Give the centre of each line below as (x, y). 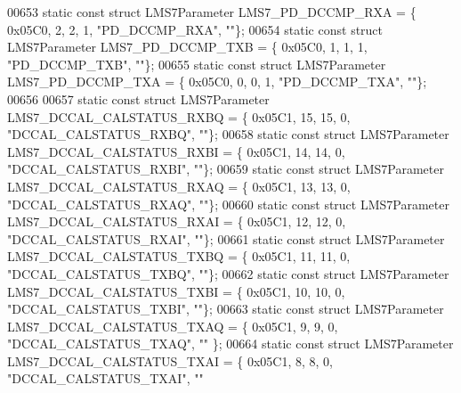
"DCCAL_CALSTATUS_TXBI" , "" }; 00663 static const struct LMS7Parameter (226, 309)
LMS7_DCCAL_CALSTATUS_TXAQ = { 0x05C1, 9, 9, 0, (173, 326)
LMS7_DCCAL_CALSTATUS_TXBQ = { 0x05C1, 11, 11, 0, (179, 256)
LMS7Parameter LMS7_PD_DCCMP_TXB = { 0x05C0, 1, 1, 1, (187, 47)
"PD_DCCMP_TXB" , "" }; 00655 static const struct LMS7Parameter (197, 64)
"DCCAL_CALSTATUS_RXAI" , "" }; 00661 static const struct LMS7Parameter (226, 238)
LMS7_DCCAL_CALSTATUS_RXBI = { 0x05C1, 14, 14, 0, (176, 151)
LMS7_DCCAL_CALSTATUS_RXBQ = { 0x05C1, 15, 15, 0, (179, 116)
